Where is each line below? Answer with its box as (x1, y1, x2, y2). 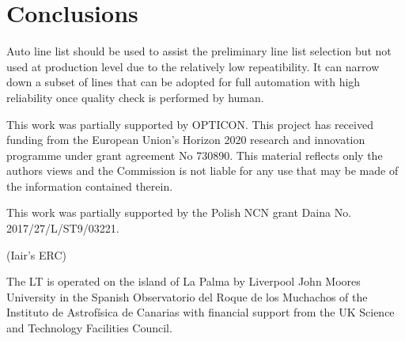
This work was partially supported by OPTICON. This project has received (6, 116, 373, 132)
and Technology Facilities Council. (6, 320, 172, 336)
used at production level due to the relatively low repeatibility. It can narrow (6, 58, 380, 74)
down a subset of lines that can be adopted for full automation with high (6, 74, 361, 90)
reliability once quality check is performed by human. (6, 89, 264, 105)
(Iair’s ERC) (6, 246, 66, 263)
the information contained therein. (6, 177, 173, 194)
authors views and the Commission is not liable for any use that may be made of (6, 162, 399, 179)
